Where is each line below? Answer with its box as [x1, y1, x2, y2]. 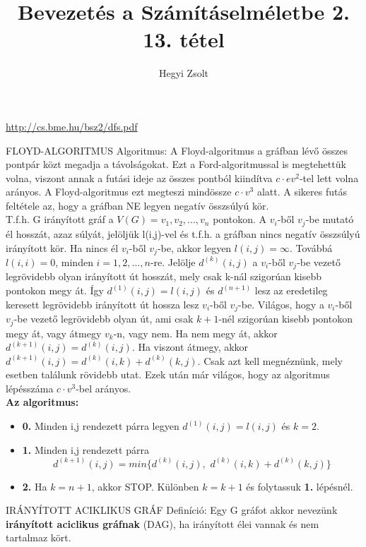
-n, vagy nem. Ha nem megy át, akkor [113, 325, 278, 340]
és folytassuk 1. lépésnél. [246, 479, 353, 493]
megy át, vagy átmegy [6, 325, 102, 340]
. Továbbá [289, 240, 333, 255]
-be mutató [305, 212, 354, 227]
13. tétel [143, 25, 225, 54]
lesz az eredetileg [254, 283, 328, 298]
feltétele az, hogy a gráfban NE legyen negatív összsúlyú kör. [6, 198, 269, 212]
